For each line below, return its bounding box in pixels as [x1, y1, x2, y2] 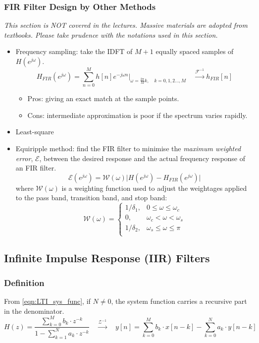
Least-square [15, 126, 54, 137]
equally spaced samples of [155, 46, 234, 57]
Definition [4, 276, 45, 288]
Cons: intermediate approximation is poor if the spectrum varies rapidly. [27, 110, 248, 120]
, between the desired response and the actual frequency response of [39, 153, 246, 163]
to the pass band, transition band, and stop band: [15, 192, 167, 203]
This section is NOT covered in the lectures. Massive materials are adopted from [4, 20, 248, 30]
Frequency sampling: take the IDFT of [15, 46, 133, 57]
